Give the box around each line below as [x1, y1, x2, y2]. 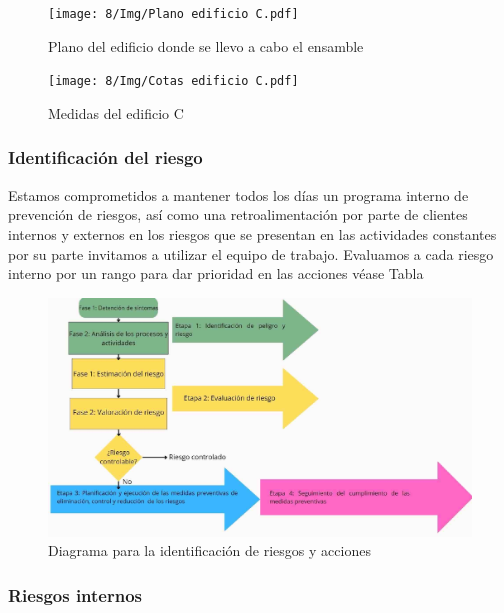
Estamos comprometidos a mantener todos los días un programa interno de [8, 184, 469, 205]
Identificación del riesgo [8, 145, 203, 170]
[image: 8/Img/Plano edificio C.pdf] [48, 7, 299, 21]
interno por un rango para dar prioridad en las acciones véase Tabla [8, 263, 424, 284]
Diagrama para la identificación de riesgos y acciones [48, 540, 371, 561]
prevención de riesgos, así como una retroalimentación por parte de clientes [8, 204, 468, 225]
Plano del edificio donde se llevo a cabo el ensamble [48, 35, 364, 56]
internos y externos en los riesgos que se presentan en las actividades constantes [8, 223, 497, 244]
